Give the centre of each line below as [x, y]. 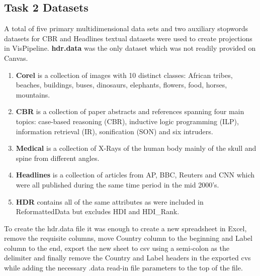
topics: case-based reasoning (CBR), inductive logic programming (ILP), [127, 121]
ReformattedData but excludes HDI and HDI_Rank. [98, 211]
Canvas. [16, 58]
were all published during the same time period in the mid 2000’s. [117, 184]
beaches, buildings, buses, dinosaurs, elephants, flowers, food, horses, [121, 85]
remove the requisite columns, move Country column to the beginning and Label [128, 238]
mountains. [33, 94]
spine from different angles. [58, 158]
